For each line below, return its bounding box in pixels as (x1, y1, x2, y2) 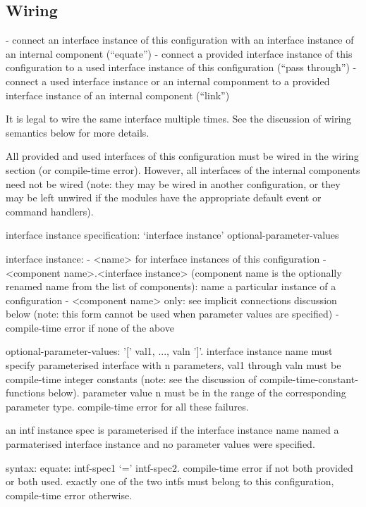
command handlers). (6, 204, 94, 218)
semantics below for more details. (6, 125, 150, 139)
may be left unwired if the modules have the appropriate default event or (6, 190, 322, 205)
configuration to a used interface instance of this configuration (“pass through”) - (6, 60, 357, 75)
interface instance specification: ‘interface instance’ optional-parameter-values (6, 227, 339, 242)
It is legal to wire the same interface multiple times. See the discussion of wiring (6, 111, 352, 126)
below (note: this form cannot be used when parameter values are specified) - (6, 306, 339, 321)
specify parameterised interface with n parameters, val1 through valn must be (6, 358, 341, 373)
